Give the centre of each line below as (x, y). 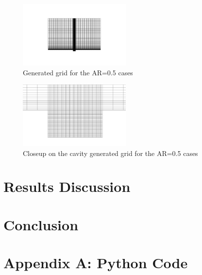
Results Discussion (67, 186)
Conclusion (41, 224)
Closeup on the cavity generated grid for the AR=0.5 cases (110, 153)
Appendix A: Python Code (96, 263)
